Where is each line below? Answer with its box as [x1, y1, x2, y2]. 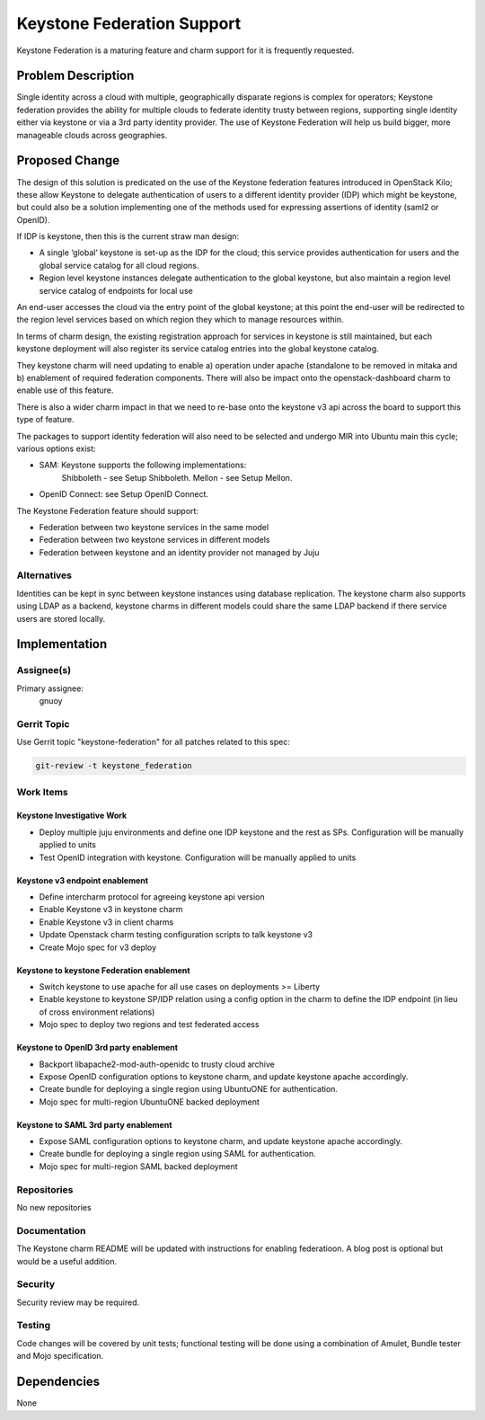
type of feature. [16, 414, 75, 425]
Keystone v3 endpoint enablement [16, 874, 148, 885]
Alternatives [16, 569, 72, 581]
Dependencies [16, 1374, 101, 1389]
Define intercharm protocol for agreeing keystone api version [39, 892, 265, 902]
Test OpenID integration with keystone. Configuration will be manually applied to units [39, 852, 357, 863]
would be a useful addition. [16, 1256, 117, 1266]
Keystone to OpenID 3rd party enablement [16, 1043, 179, 1053]
